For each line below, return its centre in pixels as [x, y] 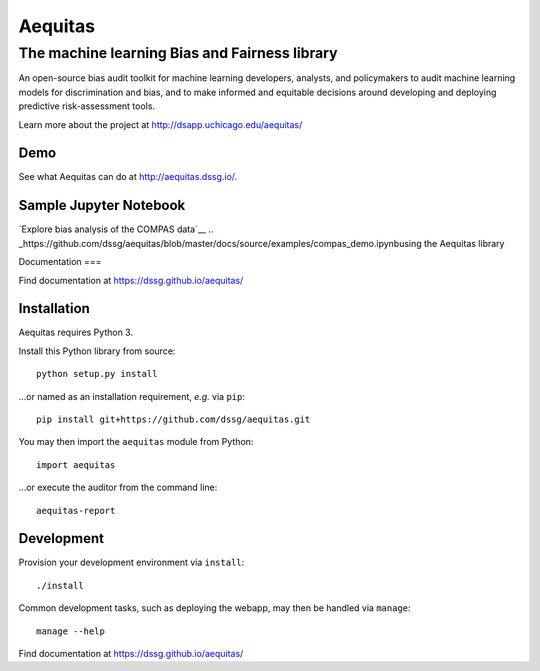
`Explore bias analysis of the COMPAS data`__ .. [116, 229]
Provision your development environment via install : [131, 562]
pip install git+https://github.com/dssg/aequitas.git [173, 419]
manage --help [70, 631]
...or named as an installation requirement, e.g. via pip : [131, 396]
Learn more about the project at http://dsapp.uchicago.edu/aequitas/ [160, 124]
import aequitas [76, 464]
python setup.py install [97, 374]
